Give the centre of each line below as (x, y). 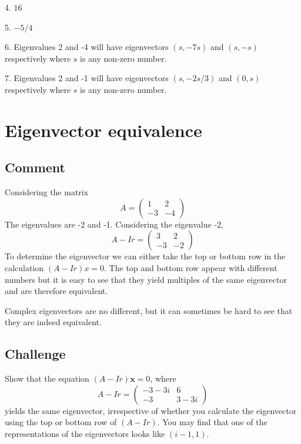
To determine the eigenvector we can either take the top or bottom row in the (145, 256)
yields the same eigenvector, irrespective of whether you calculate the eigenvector (151, 410)
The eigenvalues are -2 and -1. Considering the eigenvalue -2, (114, 224)
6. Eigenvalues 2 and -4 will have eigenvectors (87, 47)
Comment (35, 167)
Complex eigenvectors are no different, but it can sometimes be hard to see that (149, 310)
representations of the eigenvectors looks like (85, 433)
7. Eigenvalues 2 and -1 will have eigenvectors (87, 78)
